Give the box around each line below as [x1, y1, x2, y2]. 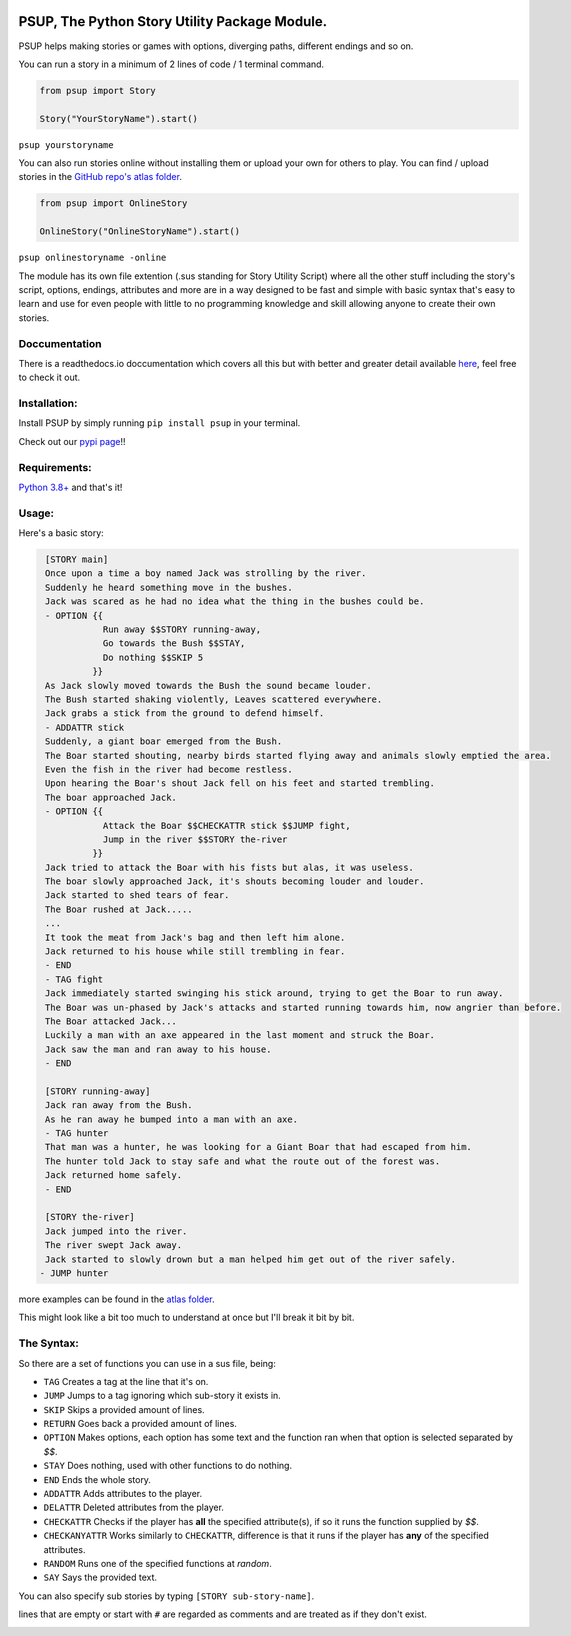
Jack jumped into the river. [45, 1225, 188, 1237]
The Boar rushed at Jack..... [45, 903, 194, 915]
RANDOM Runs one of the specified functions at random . [43, 1557, 272, 1569]
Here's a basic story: [18, 527, 104, 539]
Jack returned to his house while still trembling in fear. [45, 946, 346, 957]
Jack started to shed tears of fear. [45, 890, 230, 901]
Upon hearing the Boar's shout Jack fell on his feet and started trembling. [45, 778, 435, 789]
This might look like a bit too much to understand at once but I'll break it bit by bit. [18, 1311, 355, 1324]
